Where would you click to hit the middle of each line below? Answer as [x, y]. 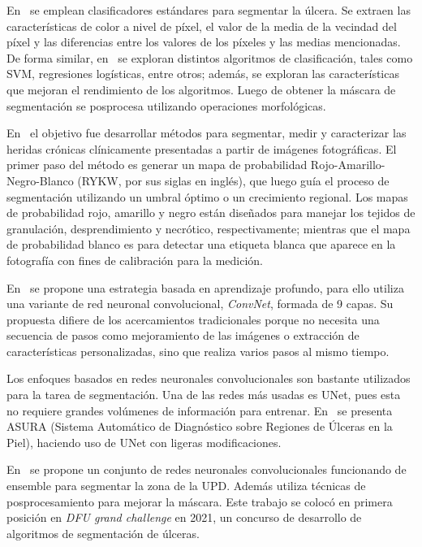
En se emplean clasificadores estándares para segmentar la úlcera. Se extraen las [209, 10]
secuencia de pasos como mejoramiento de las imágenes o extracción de [183, 335]
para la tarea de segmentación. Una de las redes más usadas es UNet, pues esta [204, 395]
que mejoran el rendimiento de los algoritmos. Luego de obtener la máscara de [201, 89]
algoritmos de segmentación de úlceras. [103, 533]
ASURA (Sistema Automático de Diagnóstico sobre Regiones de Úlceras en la [200, 426]
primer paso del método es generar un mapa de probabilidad [157, 165]
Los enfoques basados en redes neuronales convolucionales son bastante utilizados [209, 378]
